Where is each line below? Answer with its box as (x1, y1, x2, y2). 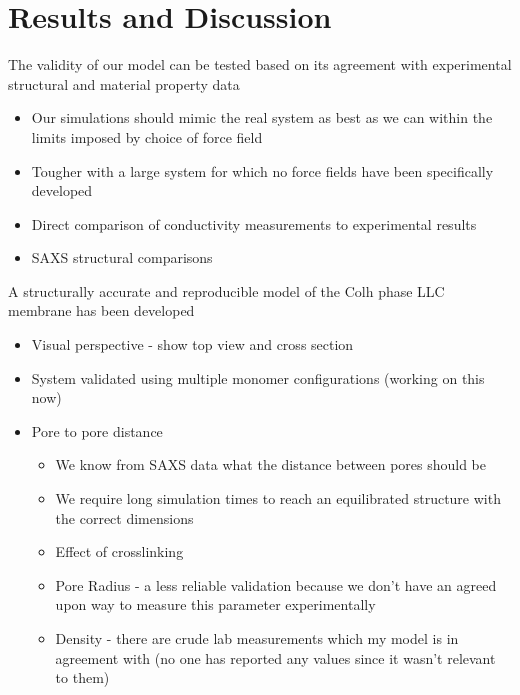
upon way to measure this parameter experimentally (55, 594, 376, 615)
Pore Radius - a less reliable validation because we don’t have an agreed (55, 574, 497, 595)
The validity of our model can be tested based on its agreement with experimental (8, 54, 512, 75)
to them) (55, 667, 110, 688)
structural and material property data (8, 73, 240, 94)
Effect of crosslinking (55, 541, 184, 562)
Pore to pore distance (31, 420, 163, 441)
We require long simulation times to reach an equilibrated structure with (55, 488, 501, 509)
